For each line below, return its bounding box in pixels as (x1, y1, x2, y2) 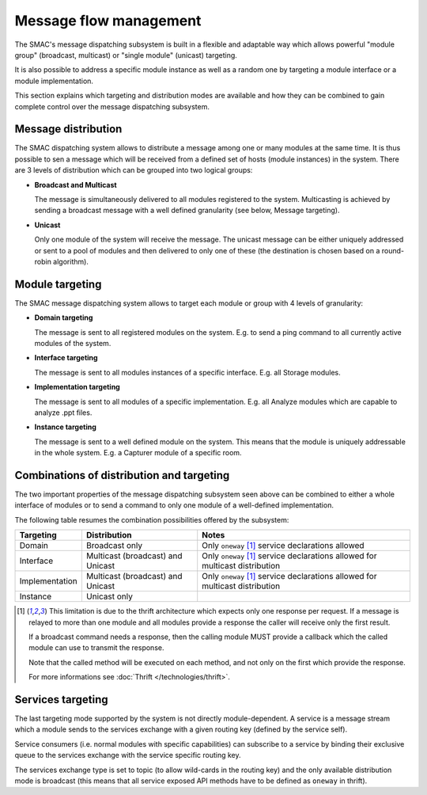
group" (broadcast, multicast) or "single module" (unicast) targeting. (14, 50, 237, 59)
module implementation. (14, 76, 94, 86)
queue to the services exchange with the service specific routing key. (14, 751, 241, 760)
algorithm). (52, 257, 89, 266)
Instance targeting (34, 422, 96, 432)
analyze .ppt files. (34, 408, 93, 417)
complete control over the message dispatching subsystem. (14, 101, 210, 111)
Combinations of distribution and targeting (14, 468, 230, 482)
